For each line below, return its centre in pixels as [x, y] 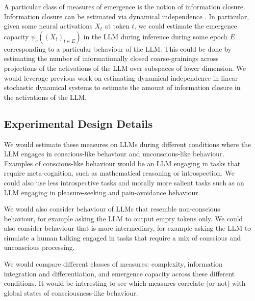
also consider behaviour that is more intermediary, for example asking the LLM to [127, 228]
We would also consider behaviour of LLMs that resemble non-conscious [112, 209]
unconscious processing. [39, 247]
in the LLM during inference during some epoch [155, 36]
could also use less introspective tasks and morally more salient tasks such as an [124, 182]
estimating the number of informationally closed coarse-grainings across [111, 58]
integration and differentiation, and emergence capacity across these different [119, 273]
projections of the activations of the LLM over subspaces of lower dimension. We [125, 68]
